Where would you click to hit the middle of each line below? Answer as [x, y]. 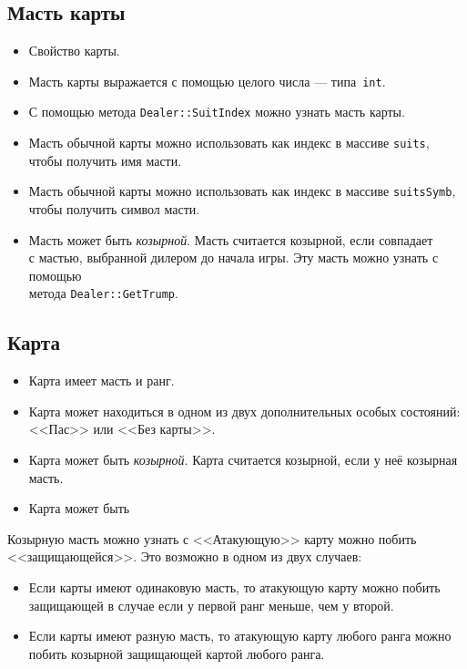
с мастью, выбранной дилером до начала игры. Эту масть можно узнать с [233, 257]
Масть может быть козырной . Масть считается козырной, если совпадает [231, 239]
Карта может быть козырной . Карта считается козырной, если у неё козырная [243, 460]
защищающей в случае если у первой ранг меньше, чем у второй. [211, 605]
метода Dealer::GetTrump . [103, 293]
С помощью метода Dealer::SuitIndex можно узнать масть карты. [217, 112]
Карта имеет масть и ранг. [102, 381]
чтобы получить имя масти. [105, 160]
